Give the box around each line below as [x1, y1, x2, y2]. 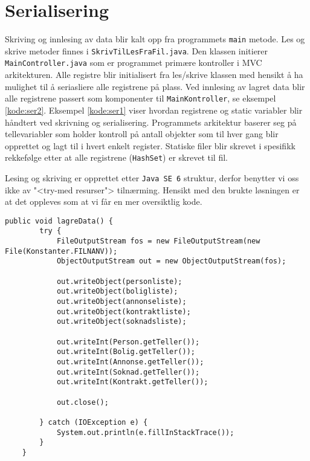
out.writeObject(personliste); [56, 277, 182, 286]
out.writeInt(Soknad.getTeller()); [56, 367, 200, 376]
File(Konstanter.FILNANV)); [5, 247, 118, 256]
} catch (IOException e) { [39, 417, 148, 427]
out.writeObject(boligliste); [56, 287, 178, 296]
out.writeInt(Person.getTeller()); [56, 337, 200, 346]
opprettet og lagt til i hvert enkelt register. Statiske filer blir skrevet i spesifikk [5, 139, 295, 152]
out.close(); [56, 398, 109, 407]
